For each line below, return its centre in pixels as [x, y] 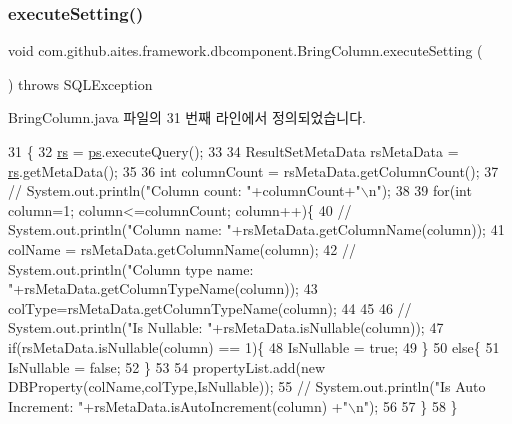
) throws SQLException [80, 83]
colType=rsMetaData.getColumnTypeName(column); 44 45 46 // [210, 307]
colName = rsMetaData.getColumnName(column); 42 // [182, 248]
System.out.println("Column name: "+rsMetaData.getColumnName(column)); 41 [256, 229]
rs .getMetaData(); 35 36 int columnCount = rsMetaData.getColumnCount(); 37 [253, 170]
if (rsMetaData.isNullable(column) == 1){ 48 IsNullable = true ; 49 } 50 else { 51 [254, 346]
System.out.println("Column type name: [131, 268]
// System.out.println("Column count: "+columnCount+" [184, 190]
